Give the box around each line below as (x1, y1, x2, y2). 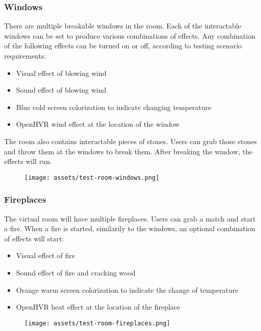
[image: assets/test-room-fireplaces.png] (24, 319, 170, 327)
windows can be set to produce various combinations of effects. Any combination (4, 30, 255, 41)
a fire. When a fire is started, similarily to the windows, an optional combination (4, 223, 255, 234)
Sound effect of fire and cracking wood (16, 267, 136, 278)
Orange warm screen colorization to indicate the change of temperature (16, 284, 239, 295)
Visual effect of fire (16, 250, 75, 261)
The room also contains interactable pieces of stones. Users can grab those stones (4, 135, 257, 146)
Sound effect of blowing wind (16, 85, 106, 95)
